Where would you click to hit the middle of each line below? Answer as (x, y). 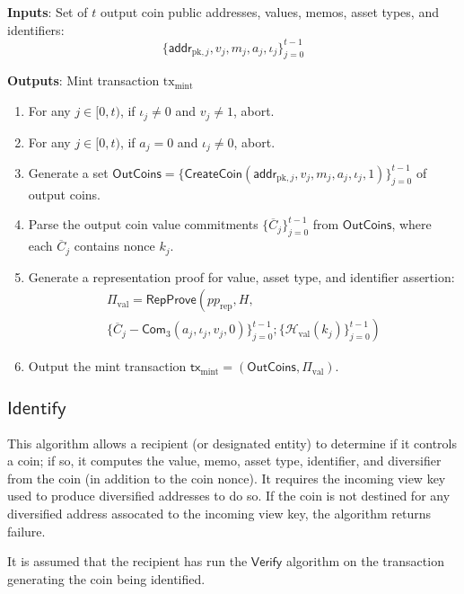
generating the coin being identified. (106, 578)
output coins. (65, 194)
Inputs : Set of (48, 12)
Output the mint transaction (107, 366)
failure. (26, 531)
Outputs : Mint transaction (83, 80)
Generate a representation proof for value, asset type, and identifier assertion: (241, 276)
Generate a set (68, 172)
